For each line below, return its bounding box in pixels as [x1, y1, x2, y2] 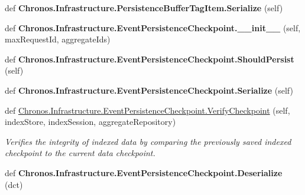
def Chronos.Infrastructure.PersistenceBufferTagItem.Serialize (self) [5, 2, 283, 14]
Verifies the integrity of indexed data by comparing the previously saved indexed [5, 135, 291, 147]
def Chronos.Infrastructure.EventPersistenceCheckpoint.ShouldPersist [5, 52, 294, 65]
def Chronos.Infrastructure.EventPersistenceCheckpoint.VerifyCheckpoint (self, [5, 104, 290, 116]
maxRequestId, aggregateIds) [5, 33, 111, 45]
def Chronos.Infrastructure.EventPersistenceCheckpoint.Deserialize [5, 166, 283, 179]
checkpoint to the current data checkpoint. [5, 147, 155, 159]
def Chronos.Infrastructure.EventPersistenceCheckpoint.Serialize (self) [5, 84, 293, 96]
